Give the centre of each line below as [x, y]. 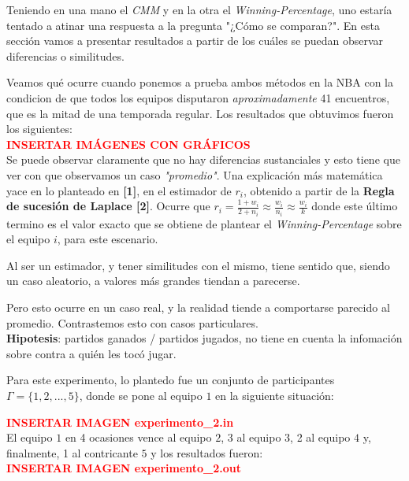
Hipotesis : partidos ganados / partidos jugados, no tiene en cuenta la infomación [204, 338]
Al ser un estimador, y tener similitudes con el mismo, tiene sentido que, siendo [198, 265]
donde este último [355, 206]
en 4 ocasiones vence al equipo [138, 437]
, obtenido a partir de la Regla [319, 190]
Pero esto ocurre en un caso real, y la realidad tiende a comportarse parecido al [198, 307]
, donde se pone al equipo [141, 395]
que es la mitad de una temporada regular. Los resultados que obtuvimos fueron [200, 113]
